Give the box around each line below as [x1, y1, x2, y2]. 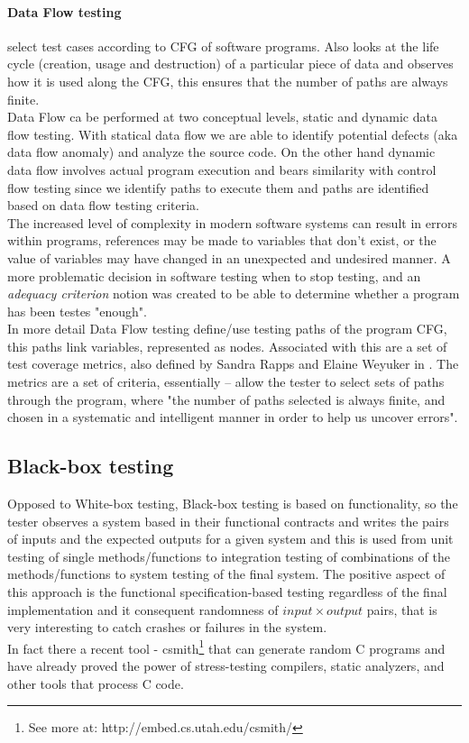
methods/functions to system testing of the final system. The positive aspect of [7, 564, 446, 583]
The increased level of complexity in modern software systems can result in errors [7, 213, 457, 232]
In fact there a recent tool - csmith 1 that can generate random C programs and [7, 636, 446, 657]
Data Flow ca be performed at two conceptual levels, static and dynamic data [7, 107, 437, 126]
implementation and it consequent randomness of [7, 600, 279, 619]
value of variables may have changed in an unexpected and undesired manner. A [7, 248, 451, 267]
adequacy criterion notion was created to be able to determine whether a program [7, 284, 460, 303]
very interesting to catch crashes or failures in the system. [7, 618, 327, 637]
